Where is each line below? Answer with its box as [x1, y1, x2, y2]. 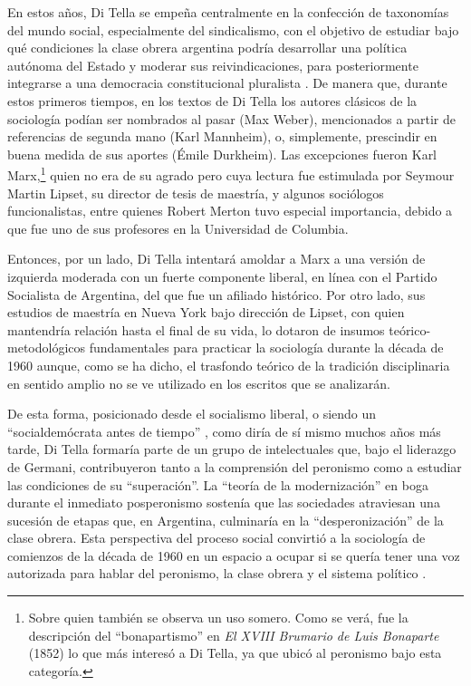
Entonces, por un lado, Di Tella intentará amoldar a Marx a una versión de [7, 249, 426, 268]
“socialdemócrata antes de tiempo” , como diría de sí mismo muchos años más [7, 421, 441, 440]
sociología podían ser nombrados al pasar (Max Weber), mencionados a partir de [7, 109, 456, 128]
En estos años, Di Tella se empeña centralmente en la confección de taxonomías [7, 3, 449, 21]
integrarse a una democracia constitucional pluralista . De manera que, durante [7, 73, 447, 92]
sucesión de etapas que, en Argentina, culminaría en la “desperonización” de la [7, 510, 444, 529]
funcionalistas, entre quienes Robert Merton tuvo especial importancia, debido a [7, 201, 453, 220]
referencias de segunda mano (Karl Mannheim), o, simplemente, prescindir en [7, 127, 437, 146]
